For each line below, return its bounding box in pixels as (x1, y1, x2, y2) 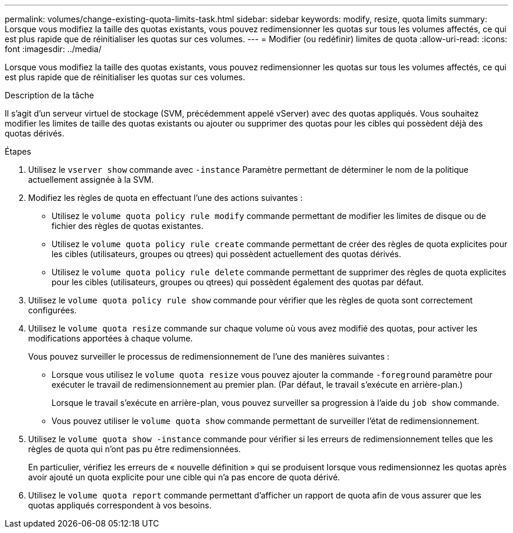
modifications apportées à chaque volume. (28, 333, 193, 343)
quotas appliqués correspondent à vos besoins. (28, 500, 212, 510)
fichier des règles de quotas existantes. (52, 221, 204, 231)
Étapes (5, 146, 32, 156)
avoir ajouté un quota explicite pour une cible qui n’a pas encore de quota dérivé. (28, 472, 340, 482)
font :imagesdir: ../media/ (5, 44, 102, 54)
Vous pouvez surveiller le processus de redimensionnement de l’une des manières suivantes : (28, 351, 389, 361)
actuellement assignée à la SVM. (28, 175, 154, 184)
